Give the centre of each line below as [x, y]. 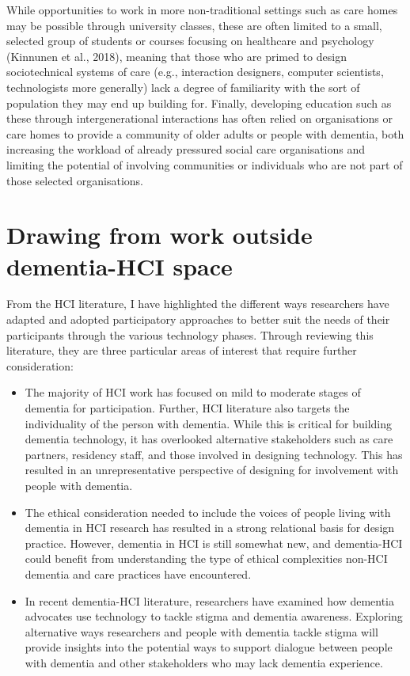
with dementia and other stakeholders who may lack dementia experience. [204, 662]
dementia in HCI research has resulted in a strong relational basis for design [210, 528]
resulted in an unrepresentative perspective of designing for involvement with [212, 470]
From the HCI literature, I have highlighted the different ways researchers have [198, 304]
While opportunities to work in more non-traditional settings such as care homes [202, 9]
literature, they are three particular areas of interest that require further [182, 350]
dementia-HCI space [120, 266]
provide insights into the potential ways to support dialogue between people [209, 647]
